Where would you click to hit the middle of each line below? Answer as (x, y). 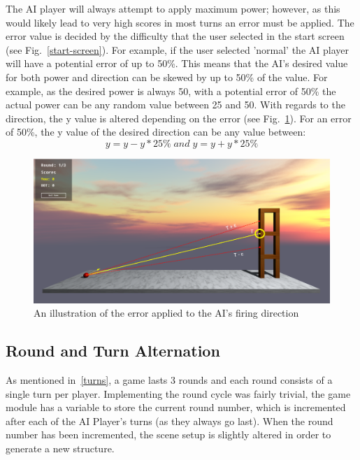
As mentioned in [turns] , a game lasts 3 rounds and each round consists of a (169, 379)
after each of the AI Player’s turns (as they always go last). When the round (170, 421)
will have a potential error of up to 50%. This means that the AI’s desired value (177, 63)
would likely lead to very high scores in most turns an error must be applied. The (180, 22)
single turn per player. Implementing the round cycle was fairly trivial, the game (178, 393)
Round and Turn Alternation (113, 351)
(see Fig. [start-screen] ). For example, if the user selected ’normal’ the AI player (177, 49)
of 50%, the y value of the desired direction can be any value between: (156, 132)
